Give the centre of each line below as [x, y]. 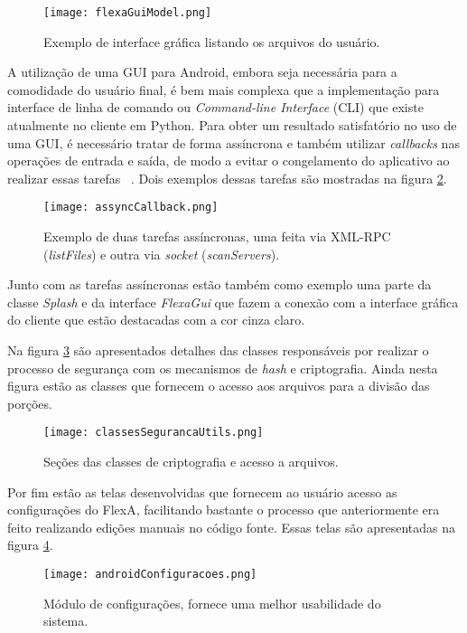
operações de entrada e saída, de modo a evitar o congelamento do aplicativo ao [229, 161]
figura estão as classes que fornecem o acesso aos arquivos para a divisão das [219, 386]
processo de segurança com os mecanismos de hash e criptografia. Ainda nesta [223, 368]
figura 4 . [30, 545]
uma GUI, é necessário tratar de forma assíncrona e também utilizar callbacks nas [233, 142]
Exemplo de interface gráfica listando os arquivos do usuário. [212, 41]
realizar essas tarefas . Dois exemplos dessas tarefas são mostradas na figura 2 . [227, 178]
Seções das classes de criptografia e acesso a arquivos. [191, 462]
